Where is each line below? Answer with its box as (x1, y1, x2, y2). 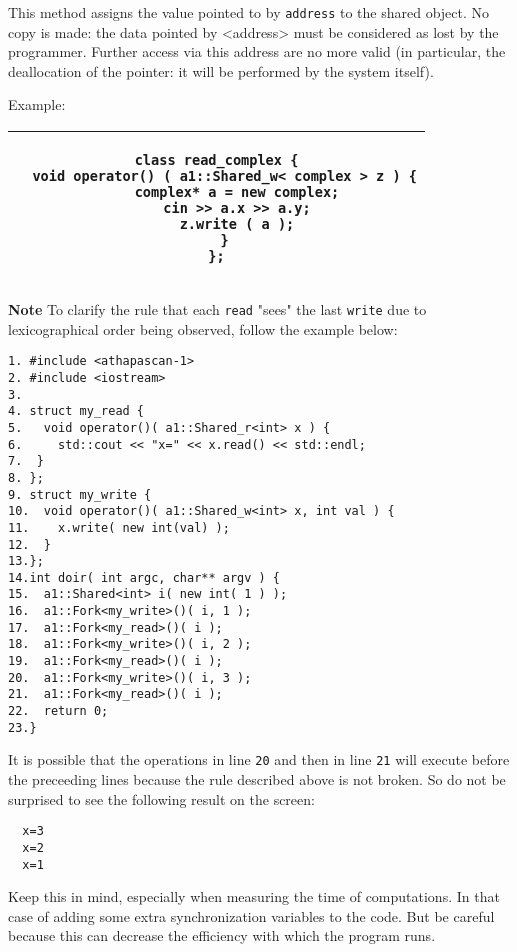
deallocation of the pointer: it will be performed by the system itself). (8, 60, 434, 81)
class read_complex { (134, 152, 299, 169)
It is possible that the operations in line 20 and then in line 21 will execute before (8, 749, 510, 770)
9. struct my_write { (8, 487, 152, 502)
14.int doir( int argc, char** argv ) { (8, 570, 281, 585)
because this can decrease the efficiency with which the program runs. (8, 925, 436, 946)
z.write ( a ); (179, 216, 295, 233)
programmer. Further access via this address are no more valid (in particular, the (8, 41, 506, 62)
